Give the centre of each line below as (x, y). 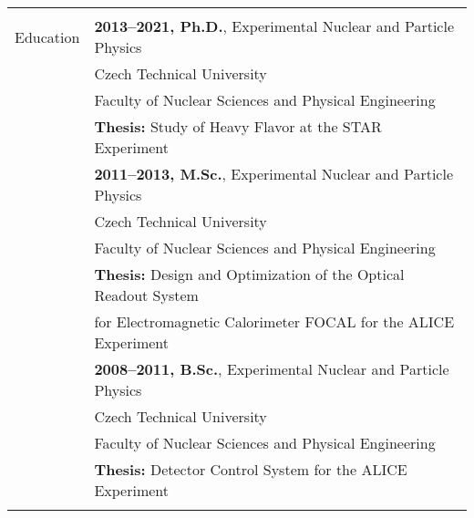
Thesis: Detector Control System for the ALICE (251, 469)
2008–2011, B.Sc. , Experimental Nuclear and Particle (272, 369)
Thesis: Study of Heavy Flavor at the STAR (238, 126)
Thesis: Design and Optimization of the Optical (249, 274)
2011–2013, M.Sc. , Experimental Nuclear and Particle (273, 174)
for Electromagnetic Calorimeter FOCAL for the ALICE (274, 321)
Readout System (146, 295)
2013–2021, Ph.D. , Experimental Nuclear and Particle (274, 26)
